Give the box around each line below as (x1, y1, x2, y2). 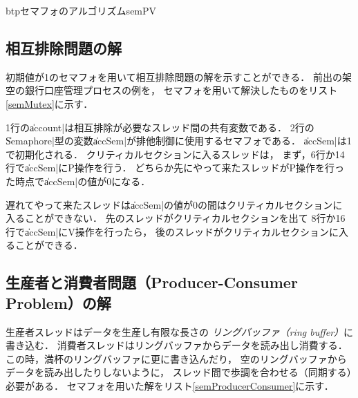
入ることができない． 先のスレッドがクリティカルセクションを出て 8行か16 (6, 211, 346, 225)
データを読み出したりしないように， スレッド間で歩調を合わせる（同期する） (6, 365, 352, 379)
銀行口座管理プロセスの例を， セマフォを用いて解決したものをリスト (24, 83, 338, 97)
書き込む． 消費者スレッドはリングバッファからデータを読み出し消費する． (6, 338, 348, 352)
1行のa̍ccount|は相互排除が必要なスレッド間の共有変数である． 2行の (6, 120, 314, 134)
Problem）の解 (6, 292, 111, 313)
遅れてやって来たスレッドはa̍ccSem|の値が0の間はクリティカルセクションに (6, 197, 343, 211)
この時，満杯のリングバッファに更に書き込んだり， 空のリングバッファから (6, 351, 347, 366)
